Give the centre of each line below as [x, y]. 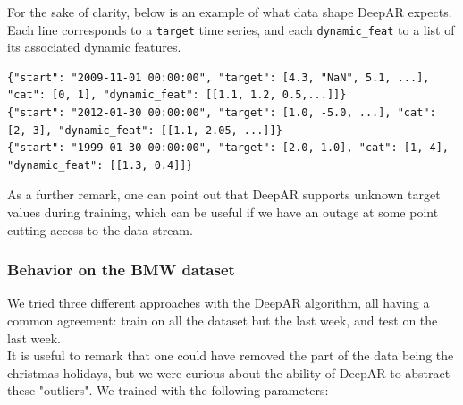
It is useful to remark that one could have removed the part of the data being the [231, 355]
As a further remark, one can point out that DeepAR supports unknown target [224, 194]
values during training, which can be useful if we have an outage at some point [223, 212]
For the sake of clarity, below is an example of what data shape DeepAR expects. [230, 12]
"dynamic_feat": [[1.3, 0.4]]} [100, 165]
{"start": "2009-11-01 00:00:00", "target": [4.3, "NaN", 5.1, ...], [219, 77]
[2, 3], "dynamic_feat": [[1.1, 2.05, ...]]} [145, 130]
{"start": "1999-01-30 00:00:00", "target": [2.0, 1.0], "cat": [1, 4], [228, 148]
